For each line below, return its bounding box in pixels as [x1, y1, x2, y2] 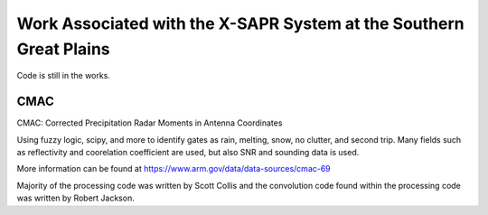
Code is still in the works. [16, 70, 110, 81]
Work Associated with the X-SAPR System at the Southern [16, 14, 465, 33]
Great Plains [16, 39, 110, 59]
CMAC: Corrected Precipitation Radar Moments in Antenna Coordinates [16, 117, 283, 128]
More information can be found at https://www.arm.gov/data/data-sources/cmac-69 [16, 164, 332, 174]
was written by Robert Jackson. [16, 192, 135, 203]
